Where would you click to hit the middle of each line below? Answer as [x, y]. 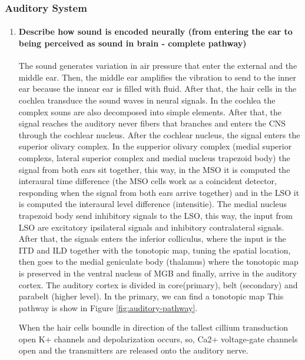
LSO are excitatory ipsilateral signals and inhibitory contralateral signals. [151, 227]
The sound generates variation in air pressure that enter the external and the [158, 66]
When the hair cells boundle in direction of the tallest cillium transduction [153, 327]
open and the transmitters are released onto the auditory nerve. [133, 350]
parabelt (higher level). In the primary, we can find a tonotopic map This [151, 296]
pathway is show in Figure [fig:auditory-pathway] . [108, 307]
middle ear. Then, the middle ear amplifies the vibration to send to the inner [158, 77]
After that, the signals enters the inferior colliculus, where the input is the [152, 239]
